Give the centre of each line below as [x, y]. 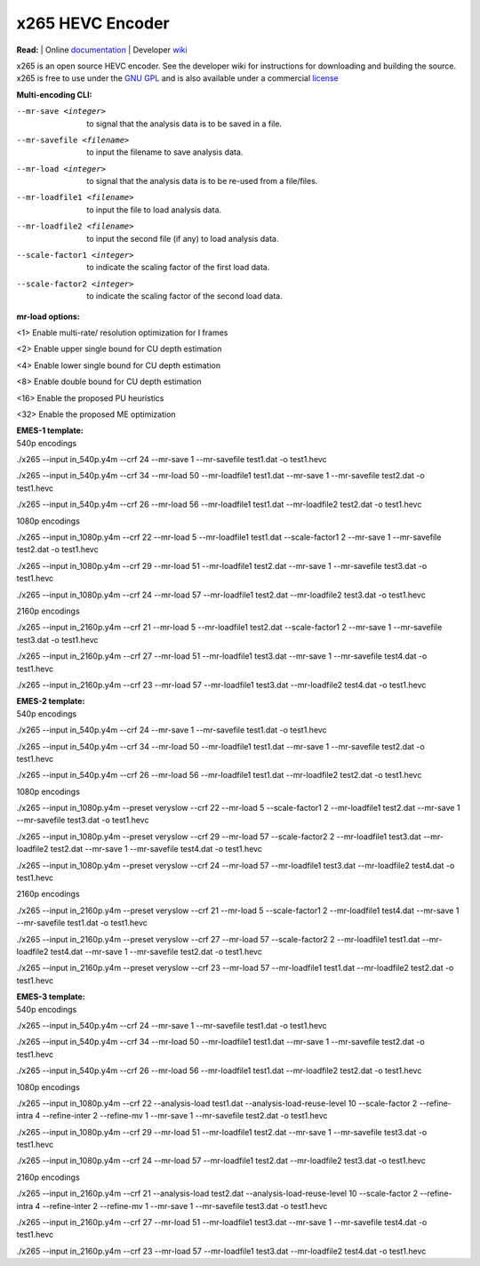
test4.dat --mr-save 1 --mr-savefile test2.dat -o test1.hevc [156, 951]
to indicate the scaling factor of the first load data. [178, 268]
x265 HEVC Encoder [93, 23]
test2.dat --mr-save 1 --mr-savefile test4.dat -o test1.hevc [156, 849]
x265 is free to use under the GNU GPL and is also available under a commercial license [178, 78]
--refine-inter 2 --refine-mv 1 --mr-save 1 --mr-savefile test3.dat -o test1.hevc [185, 1206]
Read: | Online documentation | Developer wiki [102, 50]
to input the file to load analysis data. [154, 210]
